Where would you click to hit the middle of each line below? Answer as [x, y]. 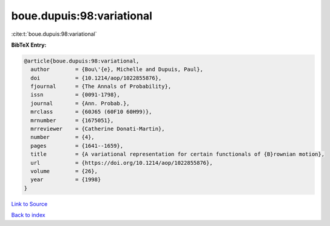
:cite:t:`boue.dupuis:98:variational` [54, 34]
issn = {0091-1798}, [76, 95]
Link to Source [29, 204]
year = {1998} [66, 180]
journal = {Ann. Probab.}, [80, 103]
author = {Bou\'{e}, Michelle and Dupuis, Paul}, [117, 69]
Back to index [28, 215]
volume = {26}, [64, 171]
